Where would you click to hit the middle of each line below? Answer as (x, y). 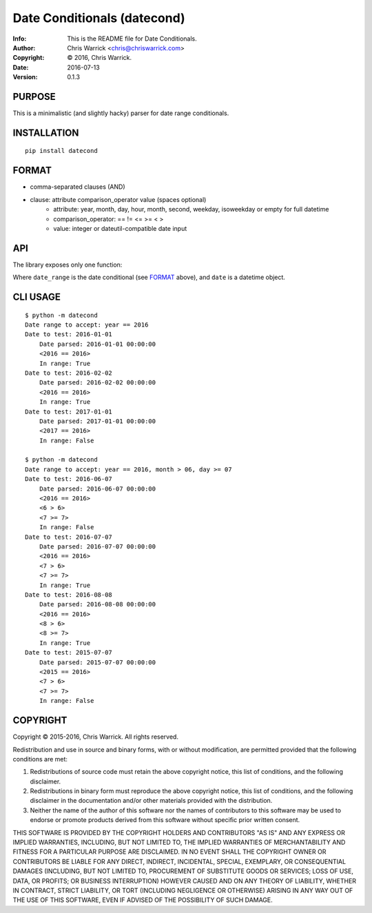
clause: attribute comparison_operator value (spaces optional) (118, 199)
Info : (20, 39)
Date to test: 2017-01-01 (69, 411)
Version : (25, 77)
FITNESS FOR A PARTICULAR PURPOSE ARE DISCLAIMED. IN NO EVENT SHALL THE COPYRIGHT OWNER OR (169, 852)
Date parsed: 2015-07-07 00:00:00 (97, 662)
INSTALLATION (46, 133)
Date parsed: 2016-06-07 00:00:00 (97, 489)
